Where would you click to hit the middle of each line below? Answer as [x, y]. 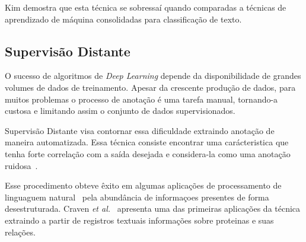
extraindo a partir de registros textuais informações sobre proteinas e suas [139, 220]
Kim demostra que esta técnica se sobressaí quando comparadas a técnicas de [146, 7]
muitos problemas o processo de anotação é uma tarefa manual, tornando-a [141, 99]
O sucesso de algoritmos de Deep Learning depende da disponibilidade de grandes [153, 76]
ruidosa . [21, 165]
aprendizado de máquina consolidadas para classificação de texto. [123, 19]
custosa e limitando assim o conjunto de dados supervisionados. [120, 111]
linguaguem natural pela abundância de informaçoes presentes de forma [137, 197]
